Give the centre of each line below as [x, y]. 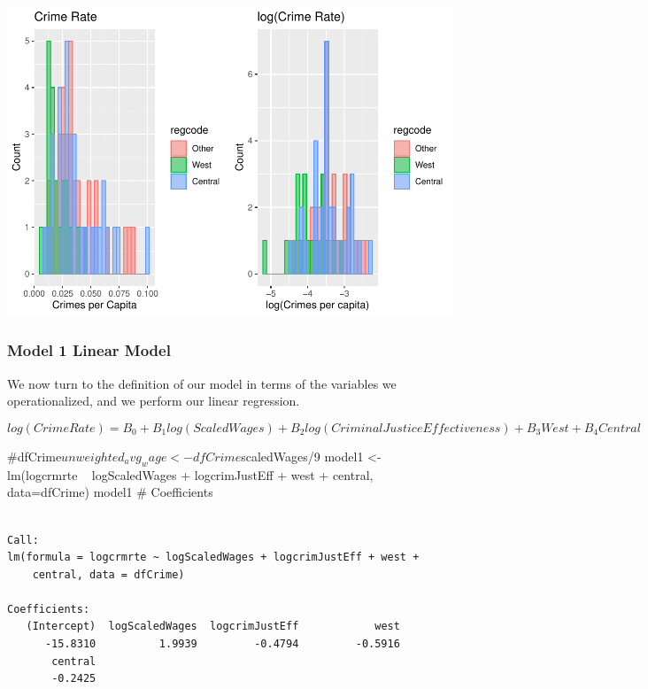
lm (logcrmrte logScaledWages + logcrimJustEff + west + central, [190, 474]
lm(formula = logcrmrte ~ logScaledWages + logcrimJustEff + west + [213, 557]
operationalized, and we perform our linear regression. [154, 401]
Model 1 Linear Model [89, 350]
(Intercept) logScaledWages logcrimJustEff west [213, 627]
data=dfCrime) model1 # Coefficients [110, 492]
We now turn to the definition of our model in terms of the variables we [202, 383]
